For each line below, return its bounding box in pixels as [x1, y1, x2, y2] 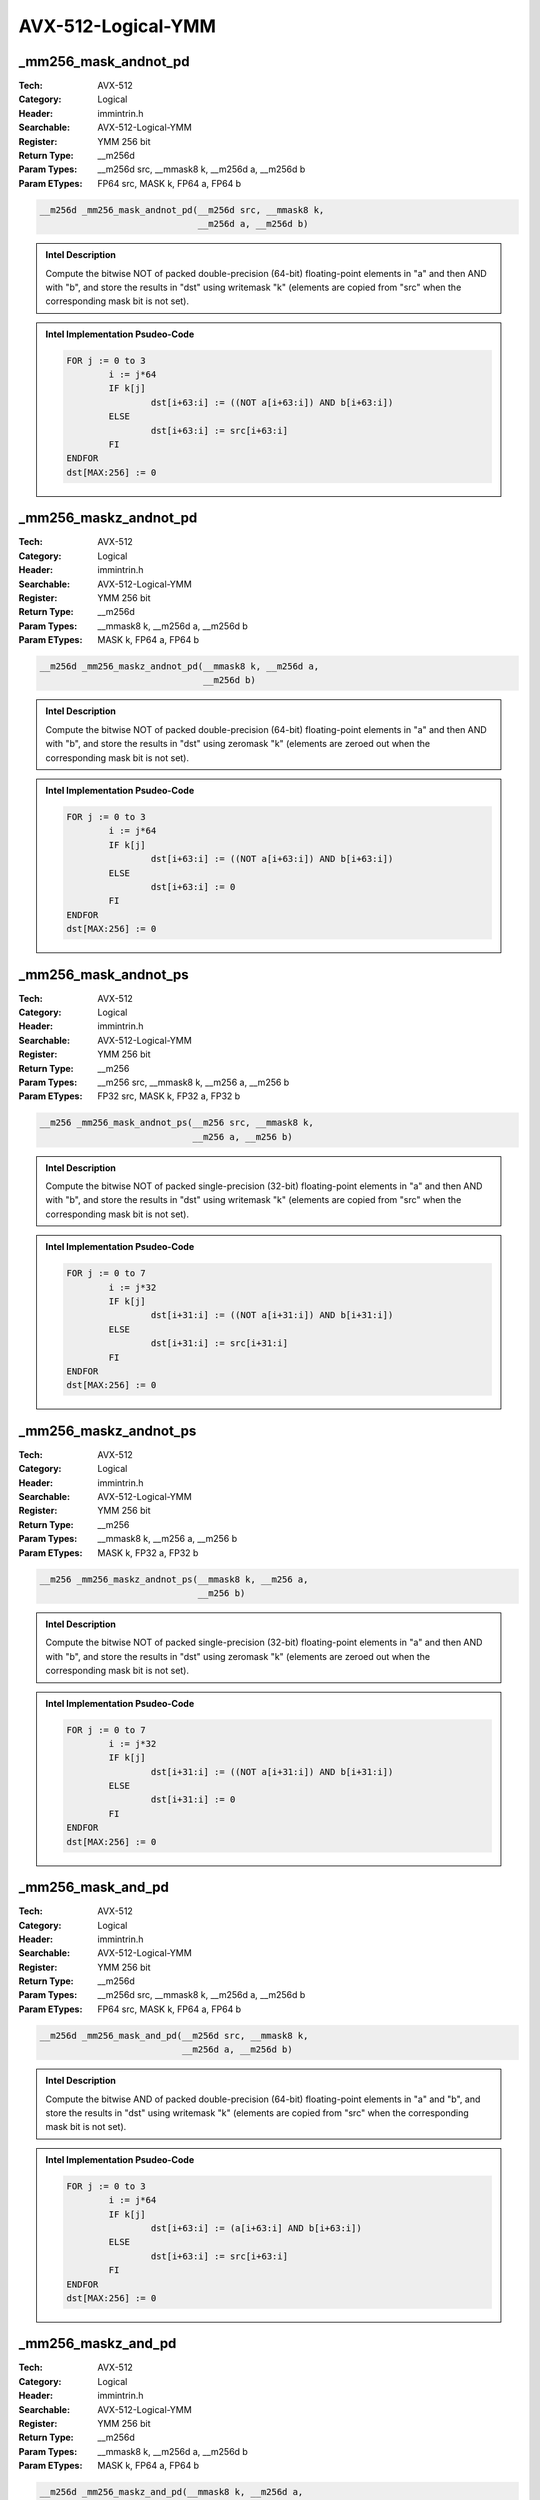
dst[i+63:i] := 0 [150, 881, 236, 892]
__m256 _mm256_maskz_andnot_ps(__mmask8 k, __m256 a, [39, 1573, 309, 1585]
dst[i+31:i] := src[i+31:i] [150, 1338, 289, 1349]
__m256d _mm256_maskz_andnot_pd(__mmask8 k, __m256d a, [39, 661, 320, 672]
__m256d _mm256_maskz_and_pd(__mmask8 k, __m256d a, [39, 2486, 304, 2498]
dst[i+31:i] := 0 [150, 1794, 236, 1805]
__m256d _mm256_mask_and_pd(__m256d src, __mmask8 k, [39, 2030, 309, 2041]
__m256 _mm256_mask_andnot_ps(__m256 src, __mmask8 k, [39, 1117, 314, 1129]
